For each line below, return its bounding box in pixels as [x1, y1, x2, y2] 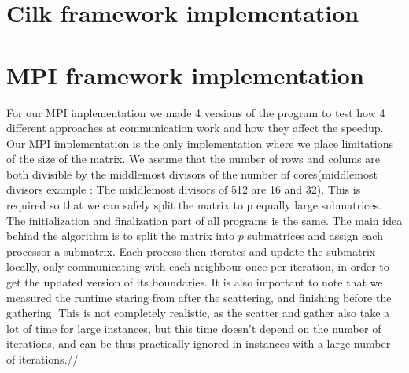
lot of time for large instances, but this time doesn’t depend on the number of [6, 319, 381, 336]
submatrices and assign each [247, 227, 383, 244]
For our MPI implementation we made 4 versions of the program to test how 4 [6, 104, 385, 120]
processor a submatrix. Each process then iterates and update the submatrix [6, 242, 376, 259]
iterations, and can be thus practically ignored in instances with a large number [6, 335, 391, 352]
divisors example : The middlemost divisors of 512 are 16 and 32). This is [6, 181, 361, 198]
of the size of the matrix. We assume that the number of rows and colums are [6, 150, 380, 167]
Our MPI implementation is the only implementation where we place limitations [6, 135, 393, 151]
